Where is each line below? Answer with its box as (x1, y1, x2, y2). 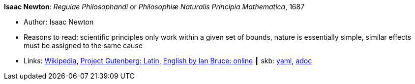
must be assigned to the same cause (24, 41, 143, 50)
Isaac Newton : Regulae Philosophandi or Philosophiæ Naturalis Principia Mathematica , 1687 (4, 2, 305, 11)
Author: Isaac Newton (24, 18, 94, 26)
